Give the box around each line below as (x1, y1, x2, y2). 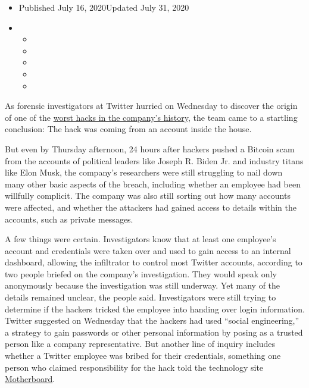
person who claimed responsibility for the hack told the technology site (5, 361, 264, 373)
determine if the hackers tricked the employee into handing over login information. (5, 302, 305, 315)
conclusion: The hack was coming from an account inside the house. (5, 123, 252, 135)
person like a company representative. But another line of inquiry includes (5, 337, 276, 350)
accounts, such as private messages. (5, 212, 133, 225)
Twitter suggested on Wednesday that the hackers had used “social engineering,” (5, 314, 299, 327)
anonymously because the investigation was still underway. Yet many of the (5, 279, 280, 292)
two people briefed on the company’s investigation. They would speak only (5, 267, 277, 280)
